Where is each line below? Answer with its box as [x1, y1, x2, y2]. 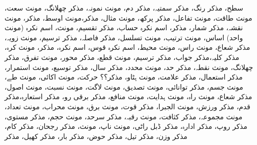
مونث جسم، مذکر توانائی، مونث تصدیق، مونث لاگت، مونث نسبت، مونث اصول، [5, 81, 243, 92]
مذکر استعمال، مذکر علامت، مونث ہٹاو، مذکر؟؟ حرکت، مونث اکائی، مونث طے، [5, 71, 243, 82]
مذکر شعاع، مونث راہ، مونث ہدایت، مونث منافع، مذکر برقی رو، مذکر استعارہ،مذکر [5, 91, 252, 102]
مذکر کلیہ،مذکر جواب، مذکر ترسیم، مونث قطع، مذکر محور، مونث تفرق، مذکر [5, 51, 239, 62]
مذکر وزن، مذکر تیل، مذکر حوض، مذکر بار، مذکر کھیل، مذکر [5, 130, 187, 141]
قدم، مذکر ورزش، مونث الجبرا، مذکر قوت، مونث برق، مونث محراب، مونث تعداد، [5, 101, 250, 111]
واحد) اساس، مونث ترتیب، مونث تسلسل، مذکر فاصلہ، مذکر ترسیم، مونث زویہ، [5, 32, 243, 42]
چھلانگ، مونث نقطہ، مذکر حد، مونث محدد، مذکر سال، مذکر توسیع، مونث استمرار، [5, 61, 253, 72]
